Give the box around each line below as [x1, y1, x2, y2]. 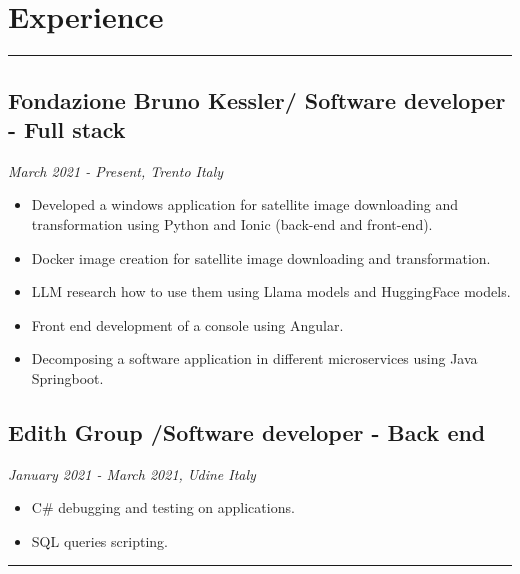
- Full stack [8, 113, 126, 144]
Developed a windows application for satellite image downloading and [31, 194, 459, 215]
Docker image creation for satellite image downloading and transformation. [31, 247, 491, 268]
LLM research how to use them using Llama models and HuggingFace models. [31, 281, 511, 302]
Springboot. [31, 367, 104, 388]
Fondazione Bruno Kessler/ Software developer [8, 84, 506, 115]
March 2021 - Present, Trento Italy [8, 160, 224, 181]
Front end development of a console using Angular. [31, 314, 344, 335]
